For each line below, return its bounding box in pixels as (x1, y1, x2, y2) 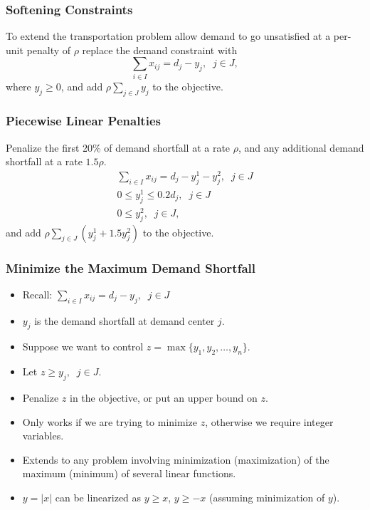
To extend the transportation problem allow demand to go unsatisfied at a (6, 28, 331, 43)
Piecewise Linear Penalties (6, 112, 161, 130)
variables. (22, 428, 64, 443)
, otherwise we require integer (205, 414, 334, 429)
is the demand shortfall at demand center (34, 313, 215, 328)
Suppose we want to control (22, 339, 144, 354)
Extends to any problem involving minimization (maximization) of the (22, 452, 329, 467)
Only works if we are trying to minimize (22, 414, 197, 429)
